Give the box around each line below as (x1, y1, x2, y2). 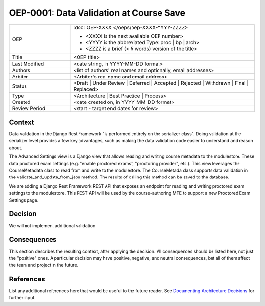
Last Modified (12, 60, 44, 67)
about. (9, 145, 22, 151)
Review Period (12, 105, 46, 112)
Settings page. (9, 197, 39, 203)
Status (12, 82, 27, 89)
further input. (9, 295, 36, 301)
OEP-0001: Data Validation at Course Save (9, 7, 185, 18)
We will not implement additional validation (9, 223, 96, 229)
